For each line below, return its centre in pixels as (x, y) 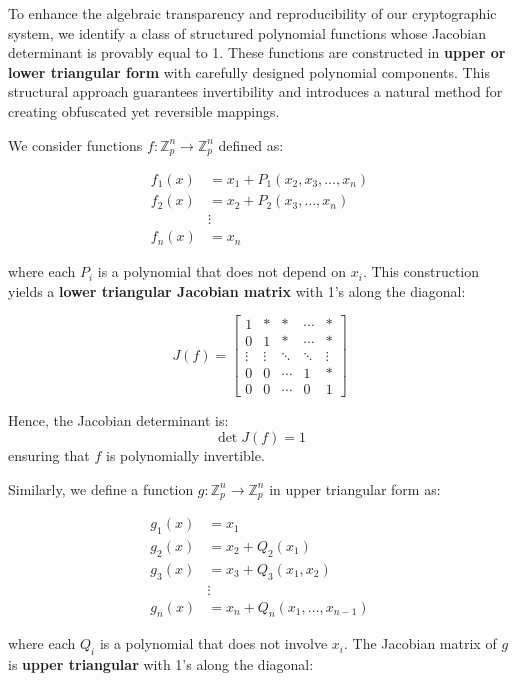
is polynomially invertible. (185, 455)
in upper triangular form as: (355, 488)
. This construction (421, 271)
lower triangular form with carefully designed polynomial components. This (249, 71)
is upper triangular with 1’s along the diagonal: (161, 664)
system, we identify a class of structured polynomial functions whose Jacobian (247, 32)
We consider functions (75, 144)
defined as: (251, 144)
